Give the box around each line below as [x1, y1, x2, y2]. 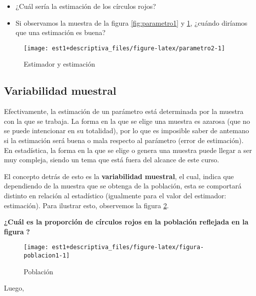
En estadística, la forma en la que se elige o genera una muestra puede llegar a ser [4, 145, 252, 155]
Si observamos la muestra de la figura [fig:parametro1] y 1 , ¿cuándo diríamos [15, 17, 248, 28]
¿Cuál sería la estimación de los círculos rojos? [15, 1, 156, 11]
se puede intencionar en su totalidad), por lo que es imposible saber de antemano [4, 125, 249, 136]
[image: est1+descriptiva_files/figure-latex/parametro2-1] [24, 44, 225, 52]
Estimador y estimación [24, 59, 95, 69]
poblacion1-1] [24, 252, 70, 259]
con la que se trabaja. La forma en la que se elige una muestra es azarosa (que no [4, 115, 250, 126]
